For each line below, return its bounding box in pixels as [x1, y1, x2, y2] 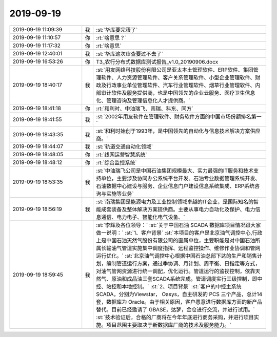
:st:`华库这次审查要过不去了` [95, 50, 164, 57]
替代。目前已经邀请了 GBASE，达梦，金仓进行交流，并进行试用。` [95, 306, 255, 313]
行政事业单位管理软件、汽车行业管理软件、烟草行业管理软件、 [106, 81, 255, 89]
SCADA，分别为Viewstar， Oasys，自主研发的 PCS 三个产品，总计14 [95, 290, 263, 298]
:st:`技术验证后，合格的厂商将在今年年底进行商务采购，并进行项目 [95, 313, 254, 321]
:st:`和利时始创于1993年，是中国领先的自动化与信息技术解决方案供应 [95, 127, 261, 134]
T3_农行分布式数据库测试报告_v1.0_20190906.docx [95, 58, 219, 65]
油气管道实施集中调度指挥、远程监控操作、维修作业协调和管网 [111, 244, 261, 251]
